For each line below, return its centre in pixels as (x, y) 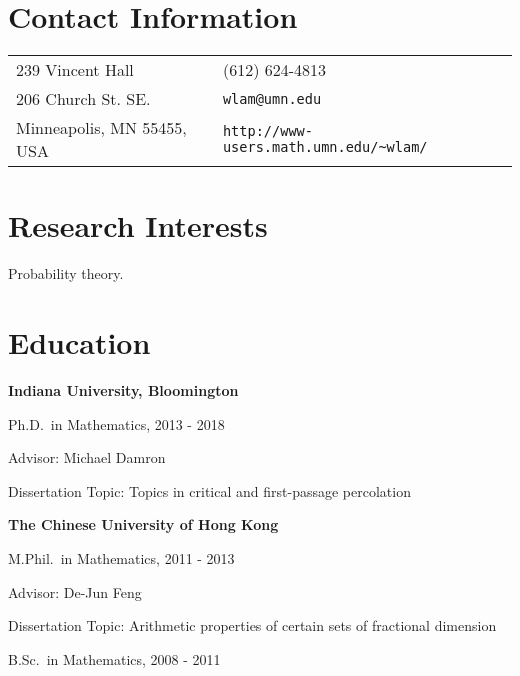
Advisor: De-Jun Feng (75, 591)
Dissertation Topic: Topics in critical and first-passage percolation (209, 490)
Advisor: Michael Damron (87, 457)
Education (79, 342)
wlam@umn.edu (272, 98)
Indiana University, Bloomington (123, 389)
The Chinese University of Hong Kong (143, 524)
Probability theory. (66, 273)
